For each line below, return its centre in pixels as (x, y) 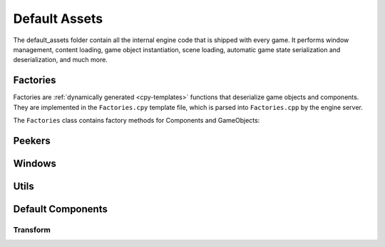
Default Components (61, 209)
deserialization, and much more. (61, 60)
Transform (32, 230)
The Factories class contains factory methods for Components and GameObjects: (137, 121)
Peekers (32, 140)
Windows (35, 163)
